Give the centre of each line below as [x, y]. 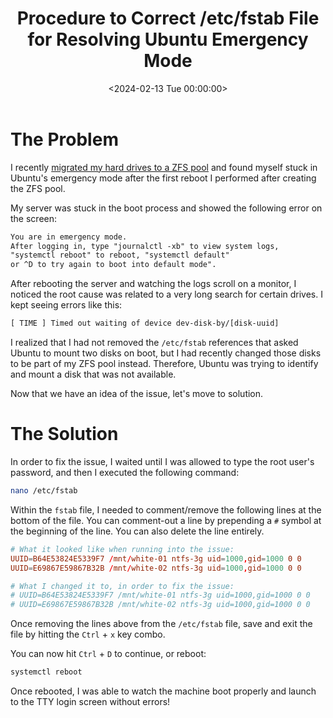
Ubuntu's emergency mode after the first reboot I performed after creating [163, 178]
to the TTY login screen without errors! [90, 701]
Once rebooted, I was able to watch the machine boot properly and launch [163, 691]
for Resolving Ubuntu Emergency [168, 39]
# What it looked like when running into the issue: [122, 549]
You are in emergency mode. [69, 237]
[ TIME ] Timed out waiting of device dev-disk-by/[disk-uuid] [145, 323]
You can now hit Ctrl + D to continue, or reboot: [108, 654]
